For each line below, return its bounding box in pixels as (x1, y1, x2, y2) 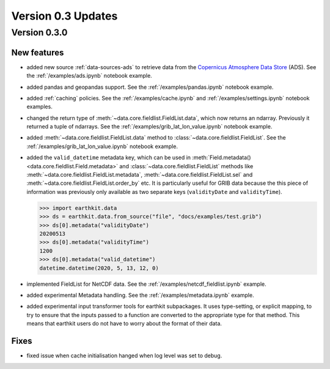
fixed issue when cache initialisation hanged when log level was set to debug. (26, 352, 222, 359)
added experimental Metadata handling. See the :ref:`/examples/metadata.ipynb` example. (26, 291, 254, 299)
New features (11, 47, 64, 58)
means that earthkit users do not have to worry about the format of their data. (26, 320, 222, 327)
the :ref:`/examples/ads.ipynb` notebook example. (26, 72, 152, 80)
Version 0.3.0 (11, 27, 68, 38)
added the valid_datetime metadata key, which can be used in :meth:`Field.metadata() (26, 154, 251, 162)
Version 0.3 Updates (11, 9, 118, 23)
